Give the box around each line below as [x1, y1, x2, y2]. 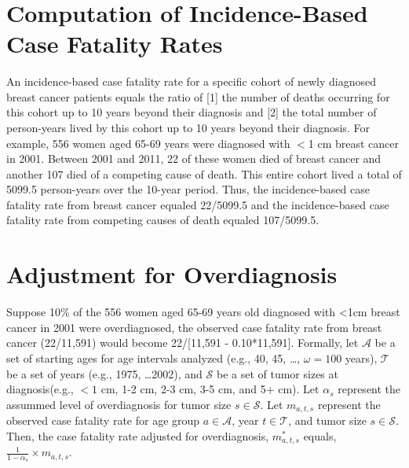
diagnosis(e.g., [6, 381, 74, 397]
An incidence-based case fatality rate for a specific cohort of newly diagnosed [6, 73, 376, 90]
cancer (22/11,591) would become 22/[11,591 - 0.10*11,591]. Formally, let [6, 334, 359, 351]
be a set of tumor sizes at [216, 365, 338, 381]
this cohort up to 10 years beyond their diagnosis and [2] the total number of [6, 104, 377, 120]
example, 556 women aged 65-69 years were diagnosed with [6, 135, 290, 151]
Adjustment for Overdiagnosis [6, 258, 338, 290]
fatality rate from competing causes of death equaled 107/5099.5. [6, 212, 320, 228]
